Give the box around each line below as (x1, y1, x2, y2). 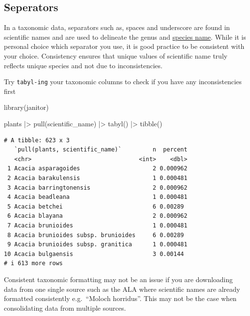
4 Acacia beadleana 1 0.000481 (7, 194, 188, 201)
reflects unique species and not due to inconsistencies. (4, 60, 162, 70)
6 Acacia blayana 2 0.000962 (7, 212, 188, 220)
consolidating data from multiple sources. (4, 302, 126, 313)
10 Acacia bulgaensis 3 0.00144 (4, 250, 184, 257)
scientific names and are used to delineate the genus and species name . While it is (4, 31, 246, 42)
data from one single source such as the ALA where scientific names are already (4, 284, 240, 294)
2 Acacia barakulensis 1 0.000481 (7, 174, 188, 181)
